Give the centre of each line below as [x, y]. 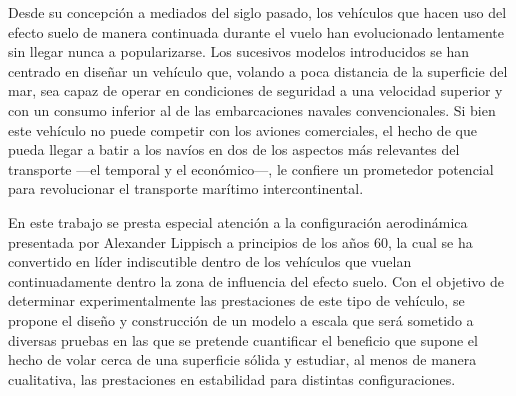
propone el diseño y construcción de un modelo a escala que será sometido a [241, 319]
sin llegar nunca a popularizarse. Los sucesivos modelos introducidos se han [239, 51]
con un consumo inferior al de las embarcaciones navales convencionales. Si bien [252, 109]
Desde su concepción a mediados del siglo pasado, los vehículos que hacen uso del [257, 12]
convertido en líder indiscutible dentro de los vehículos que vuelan [210, 261]
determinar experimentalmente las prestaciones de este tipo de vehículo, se [236, 300]
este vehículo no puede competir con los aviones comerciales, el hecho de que [242, 129]
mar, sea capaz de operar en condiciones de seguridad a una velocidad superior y [255, 90]
